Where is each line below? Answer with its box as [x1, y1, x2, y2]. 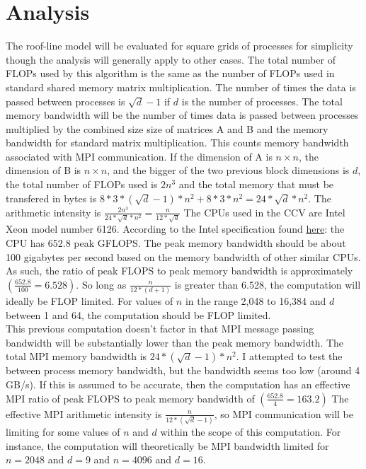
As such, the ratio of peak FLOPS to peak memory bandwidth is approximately [6, 263, 353, 278]
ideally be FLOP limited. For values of [6, 294, 173, 308]
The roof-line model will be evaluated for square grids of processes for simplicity [6, 38, 353, 53]
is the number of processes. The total [181, 93, 343, 108]
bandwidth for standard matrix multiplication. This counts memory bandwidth [6, 135, 349, 150]
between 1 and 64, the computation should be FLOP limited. [6, 307, 271, 322]
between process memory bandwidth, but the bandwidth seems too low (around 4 [6, 363, 360, 378]
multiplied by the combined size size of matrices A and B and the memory [6, 121, 328, 136]
